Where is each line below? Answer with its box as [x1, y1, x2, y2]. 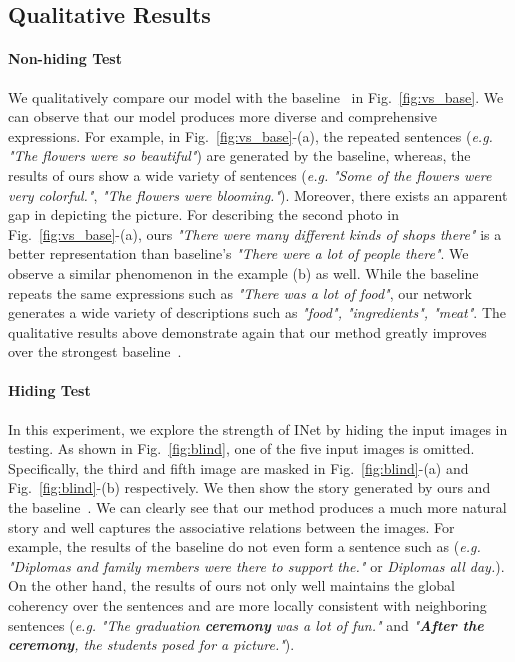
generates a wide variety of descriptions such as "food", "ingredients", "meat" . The [8, 302, 507, 323]
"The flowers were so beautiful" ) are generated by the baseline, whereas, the [8, 145, 471, 166]
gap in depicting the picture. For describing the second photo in [8, 204, 399, 225]
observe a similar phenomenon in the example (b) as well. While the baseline [8, 262, 479, 283]
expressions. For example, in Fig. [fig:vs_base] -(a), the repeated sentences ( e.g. [8, 125, 493, 146]
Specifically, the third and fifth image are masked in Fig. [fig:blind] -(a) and [8, 457, 469, 478]
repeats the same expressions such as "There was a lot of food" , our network [8, 282, 472, 303]
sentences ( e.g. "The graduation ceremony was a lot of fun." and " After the [8, 614, 484, 635]
